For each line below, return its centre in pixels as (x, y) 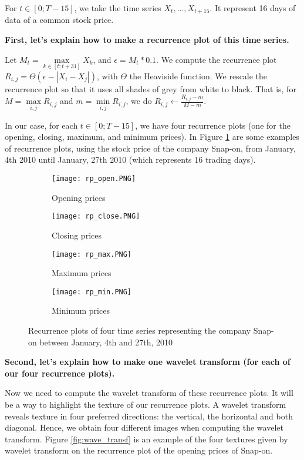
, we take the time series (118, 8)
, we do (139, 101)
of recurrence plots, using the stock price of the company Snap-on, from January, (150, 148)
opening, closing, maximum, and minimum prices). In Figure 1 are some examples (152, 137)
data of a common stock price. (59, 20)
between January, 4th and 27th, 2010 (106, 342)
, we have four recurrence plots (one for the (213, 125)
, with (107, 75)
